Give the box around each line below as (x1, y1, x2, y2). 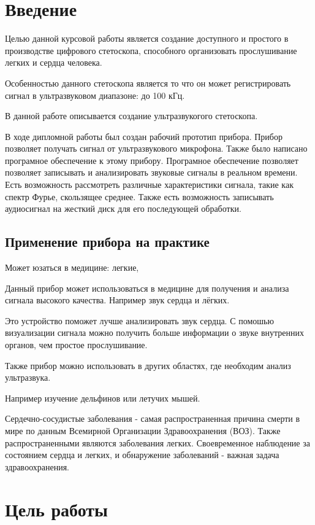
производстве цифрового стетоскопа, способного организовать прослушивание (5, 44, 297, 56)
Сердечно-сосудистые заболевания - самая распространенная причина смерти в (5, 412, 300, 425)
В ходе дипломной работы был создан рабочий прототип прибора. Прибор (5, 130, 283, 142)
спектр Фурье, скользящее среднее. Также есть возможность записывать (5, 190, 274, 203)
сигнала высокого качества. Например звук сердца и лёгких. (5, 294, 230, 306)
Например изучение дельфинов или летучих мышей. (5, 391, 200, 404)
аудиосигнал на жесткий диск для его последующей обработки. (5, 202, 241, 215)
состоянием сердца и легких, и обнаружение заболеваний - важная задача (5, 448, 279, 461)
